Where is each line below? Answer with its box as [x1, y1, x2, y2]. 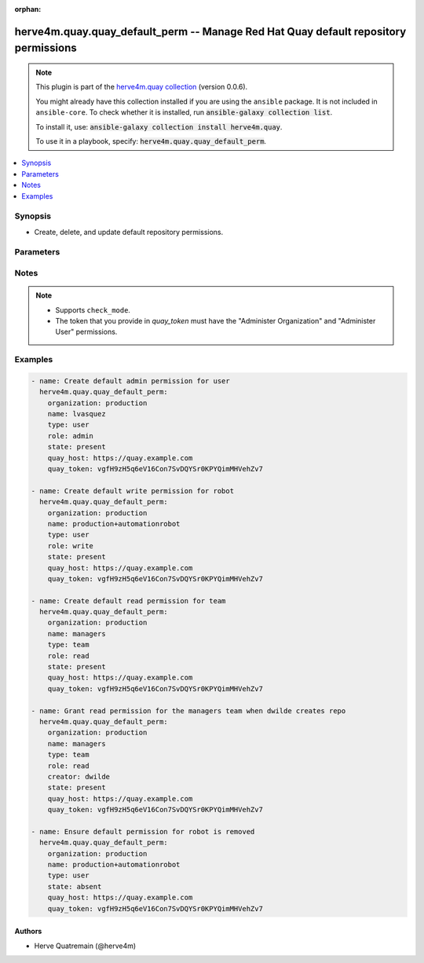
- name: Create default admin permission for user [31, 376, 231, 385]
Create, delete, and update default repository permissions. [34, 227, 224, 236]
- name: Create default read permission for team [31, 596, 226, 605]
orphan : [14, 5, 42, 13]
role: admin [47, 431, 94, 440]
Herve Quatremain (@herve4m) [34, 941, 137, 950]
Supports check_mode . [55, 305, 131, 314]
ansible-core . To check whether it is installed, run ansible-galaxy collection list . [35, 108, 333, 117]
